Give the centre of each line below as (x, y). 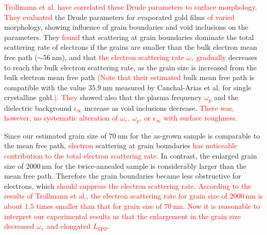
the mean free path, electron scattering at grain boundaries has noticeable (121, 145)
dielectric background (38, 107)
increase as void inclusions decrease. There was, (159, 107)
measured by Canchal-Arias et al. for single (183, 87)
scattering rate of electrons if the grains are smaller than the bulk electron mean (131, 47)
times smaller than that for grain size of (99, 206)
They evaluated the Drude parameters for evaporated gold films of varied (119, 17)
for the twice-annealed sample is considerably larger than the (150, 165)
